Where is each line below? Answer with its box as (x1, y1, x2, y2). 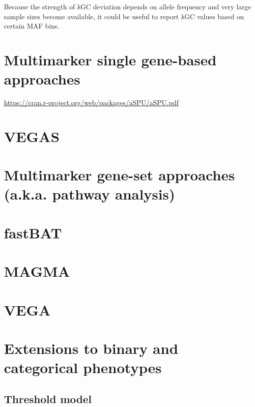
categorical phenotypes (4, 357, 162, 378)
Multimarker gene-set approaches (4, 165, 235, 185)
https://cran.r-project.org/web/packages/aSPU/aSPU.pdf (4, 97, 179, 108)
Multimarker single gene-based (4, 49, 217, 69)
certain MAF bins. (4, 21, 59, 31)
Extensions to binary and (4, 338, 178, 358)
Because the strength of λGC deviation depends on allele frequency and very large (4, 1, 251, 11)
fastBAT (4, 222, 62, 242)
